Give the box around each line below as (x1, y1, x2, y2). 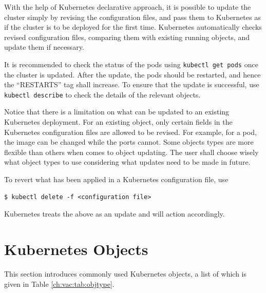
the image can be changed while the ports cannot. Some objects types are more (4, 136, 254, 147)
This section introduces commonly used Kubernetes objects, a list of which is (4, 268, 246, 279)
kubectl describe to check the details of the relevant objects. (4, 89, 201, 100)
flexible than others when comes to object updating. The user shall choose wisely (4, 146, 259, 157)
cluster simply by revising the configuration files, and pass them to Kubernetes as (4, 11, 261, 22)
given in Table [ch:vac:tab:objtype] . (4, 278, 115, 289)
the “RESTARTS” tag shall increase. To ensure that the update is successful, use (4, 79, 259, 90)
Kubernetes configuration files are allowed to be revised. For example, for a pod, (4, 126, 257, 137)
